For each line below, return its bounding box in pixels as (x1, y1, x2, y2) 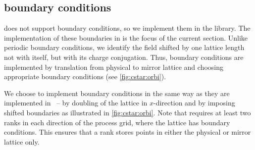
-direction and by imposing (153, 98, 235, 108)
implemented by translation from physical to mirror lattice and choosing (4, 61, 224, 72)
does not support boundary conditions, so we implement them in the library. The (4, 23, 251, 33)
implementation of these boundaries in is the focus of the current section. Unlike (4, 32, 248, 43)
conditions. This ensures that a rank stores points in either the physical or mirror (4, 127, 251, 137)
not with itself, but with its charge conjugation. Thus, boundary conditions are (4, 51, 244, 62)
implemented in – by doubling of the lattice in (4, 98, 148, 108)
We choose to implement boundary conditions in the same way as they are (4, 88, 230, 98)
